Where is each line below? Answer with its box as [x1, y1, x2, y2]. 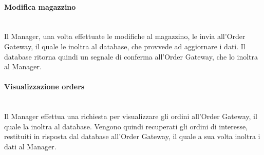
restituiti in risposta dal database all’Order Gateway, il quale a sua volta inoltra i [4, 131, 260, 142]
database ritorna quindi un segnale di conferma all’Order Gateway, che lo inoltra [4, 51, 258, 62]
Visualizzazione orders [4, 81, 85, 92]
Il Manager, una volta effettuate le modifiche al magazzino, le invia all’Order [4, 31, 246, 42]
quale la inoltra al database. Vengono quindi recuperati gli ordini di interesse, [4, 121, 248, 131]
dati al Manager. [4, 141, 56, 151]
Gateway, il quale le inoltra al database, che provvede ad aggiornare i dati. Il [4, 41, 246, 51]
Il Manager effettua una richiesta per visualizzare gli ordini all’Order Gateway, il [4, 111, 257, 122]
